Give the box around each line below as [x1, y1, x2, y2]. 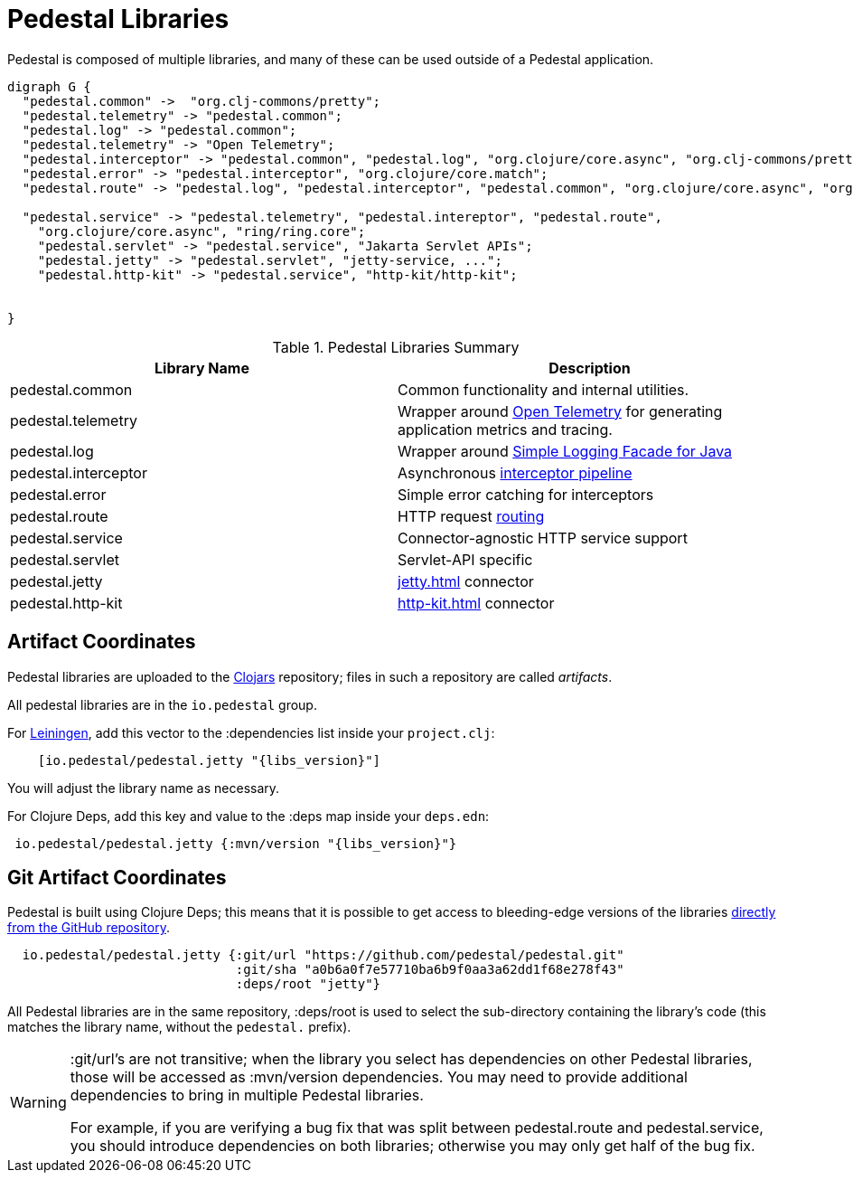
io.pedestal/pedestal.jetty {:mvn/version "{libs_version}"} [14, 835, 457, 851]
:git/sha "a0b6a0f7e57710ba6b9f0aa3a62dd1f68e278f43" [235, 962, 624, 977]
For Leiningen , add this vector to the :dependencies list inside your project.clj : [7, 724, 495, 741]
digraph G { [7, 79, 91, 94]
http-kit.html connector [398, 593, 555, 612]
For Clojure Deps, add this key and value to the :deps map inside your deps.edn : [7, 807, 490, 824]
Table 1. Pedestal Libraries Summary [272, 337, 520, 356]
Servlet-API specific [398, 550, 533, 569]
